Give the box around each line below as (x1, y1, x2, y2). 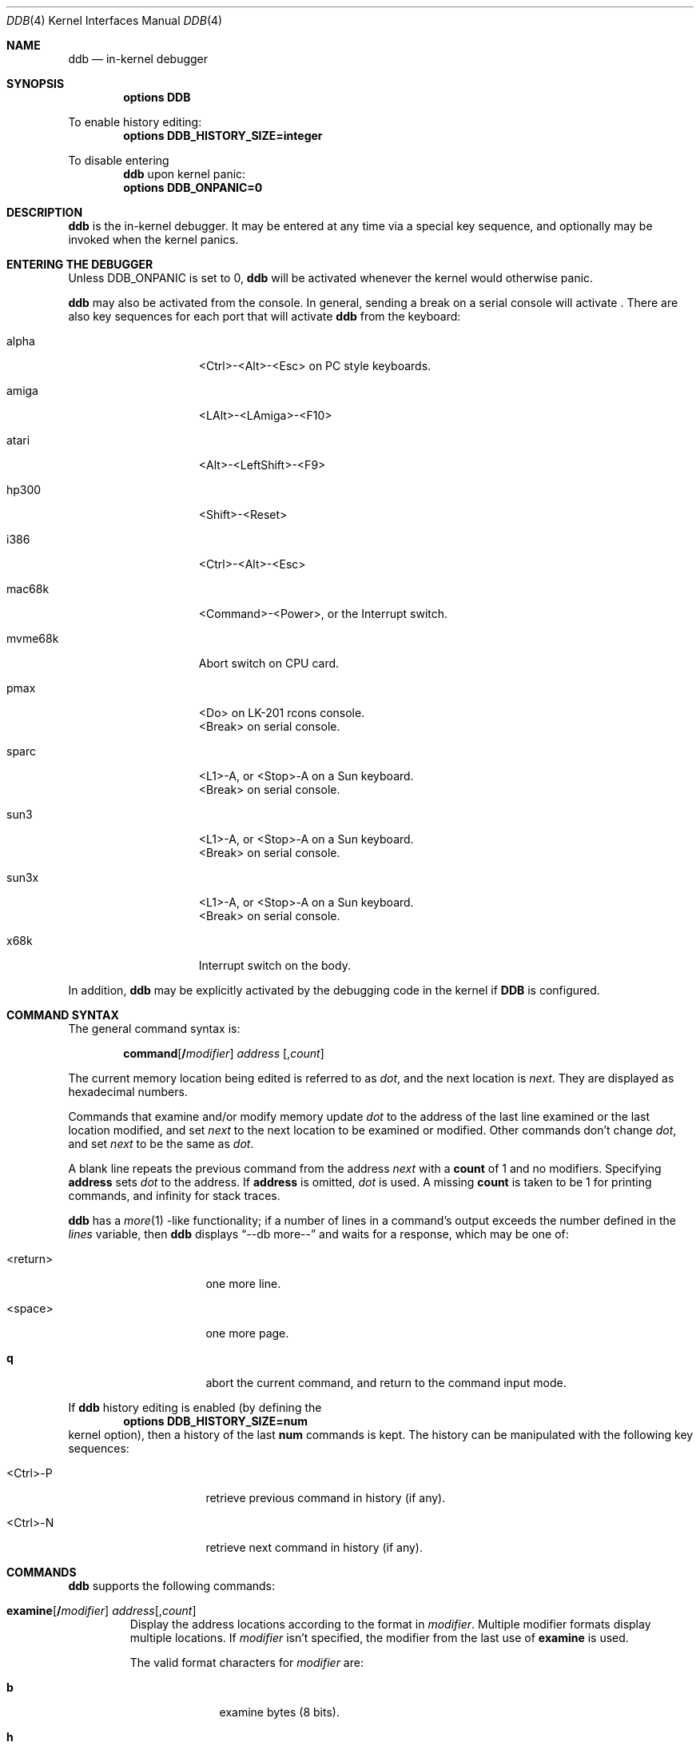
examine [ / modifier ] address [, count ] (6, 1604, 197, 1617)
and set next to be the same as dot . (68, 1137, 254, 1150)
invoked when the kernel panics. (68, 233, 239, 246)
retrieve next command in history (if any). (205, 1541, 424, 1554)
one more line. (205, 1277, 281, 1290)
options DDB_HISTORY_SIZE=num (123, 1414, 308, 1428)
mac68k (6, 582, 50, 596)
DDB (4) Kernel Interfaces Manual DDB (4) (6, 14, 223, 27)
